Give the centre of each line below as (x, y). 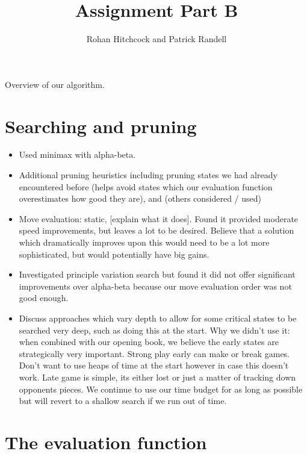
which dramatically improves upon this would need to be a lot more (144, 242)
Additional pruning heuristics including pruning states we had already (148, 175)
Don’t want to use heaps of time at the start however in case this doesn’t (154, 365)
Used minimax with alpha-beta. (77, 154)
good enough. (44, 298)
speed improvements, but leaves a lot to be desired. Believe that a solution (157, 230)
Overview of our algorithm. (55, 84)
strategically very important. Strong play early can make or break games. (154, 353)
